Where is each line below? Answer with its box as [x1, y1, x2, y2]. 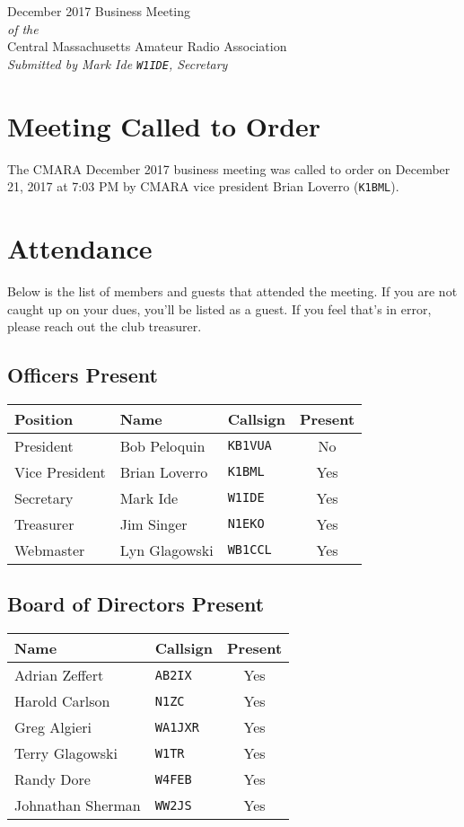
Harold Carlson [14, 691, 110, 712]
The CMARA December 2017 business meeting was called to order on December [7, 159, 451, 178]
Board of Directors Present [7, 590, 265, 618]
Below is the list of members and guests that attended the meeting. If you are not [7, 281, 458, 300]
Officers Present [7, 361, 158, 389]
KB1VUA [227, 438, 272, 453]
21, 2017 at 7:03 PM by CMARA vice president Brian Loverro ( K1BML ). [7, 177, 399, 196]
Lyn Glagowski [119, 539, 214, 560]
